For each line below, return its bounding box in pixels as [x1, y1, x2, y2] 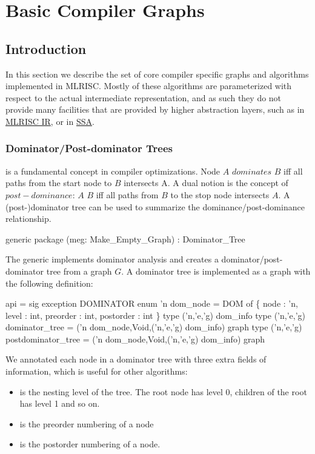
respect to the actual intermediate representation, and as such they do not [5, 91, 282, 104]
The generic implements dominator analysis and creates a [5, 253, 219, 265]
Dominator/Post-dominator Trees [5, 141, 173, 156]
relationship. [5, 212, 51, 225]
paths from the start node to [5, 176, 112, 189]
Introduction [5, 39, 87, 58]
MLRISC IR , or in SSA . [5, 115, 94, 127]
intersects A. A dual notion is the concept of [124, 176, 288, 189]
